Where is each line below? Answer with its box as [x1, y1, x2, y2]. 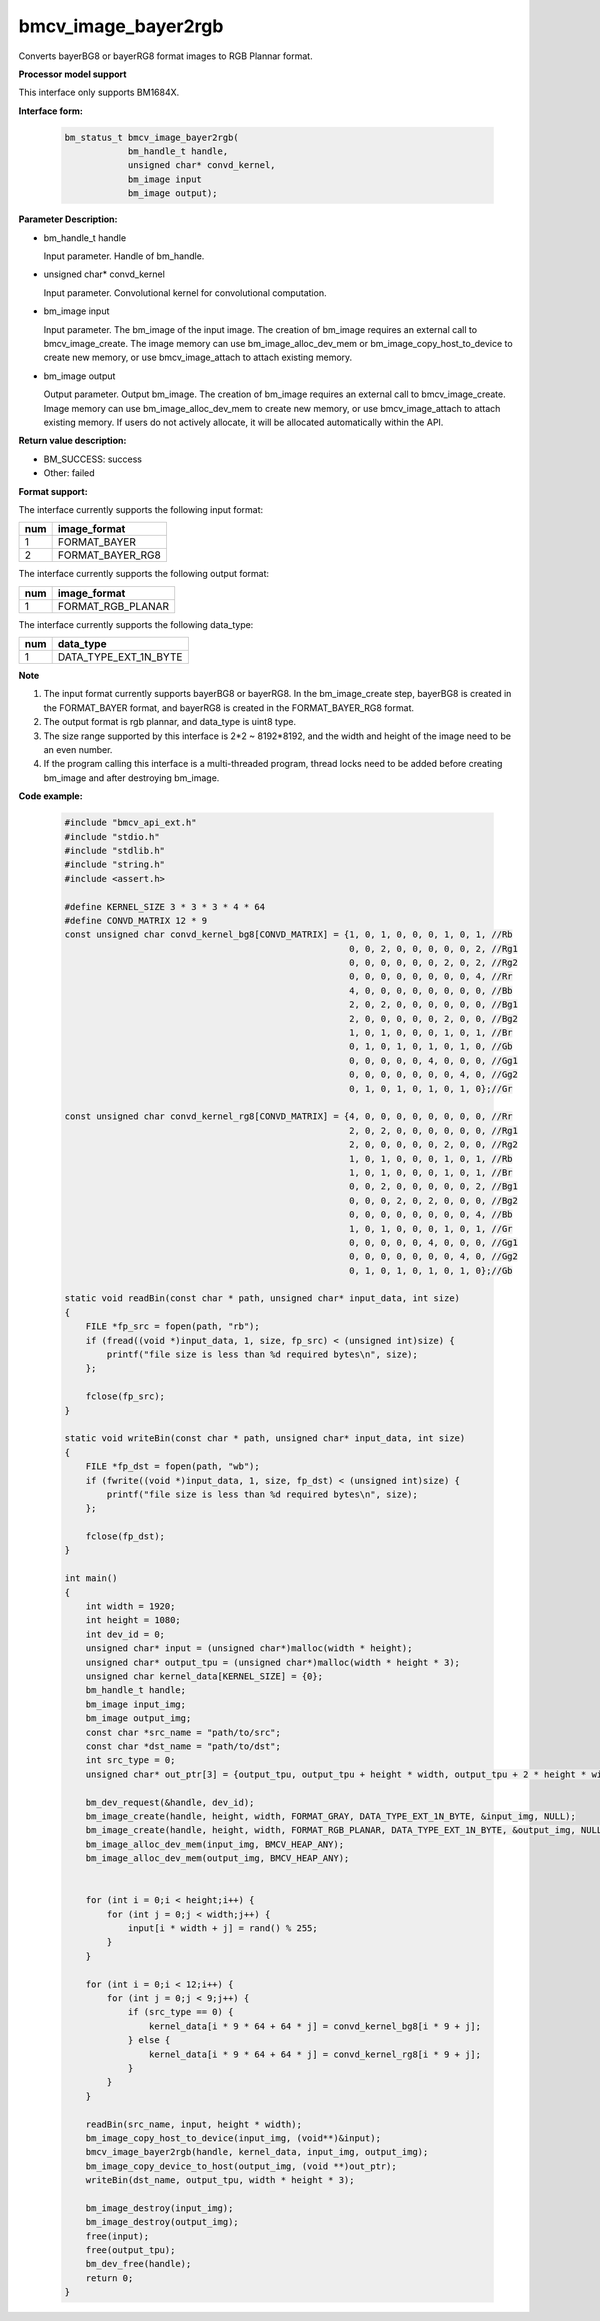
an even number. [43, 744, 113, 756]
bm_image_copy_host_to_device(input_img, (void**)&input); [85, 2132, 382, 2144]
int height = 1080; [85, 1615, 182, 1626]
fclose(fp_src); [85, 1391, 165, 1402]
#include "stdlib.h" [64, 845, 165, 856]
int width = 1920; [85, 1601, 176, 1612]
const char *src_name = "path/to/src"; [85, 1726, 282, 1738]
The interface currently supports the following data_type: [18, 618, 254, 630]
